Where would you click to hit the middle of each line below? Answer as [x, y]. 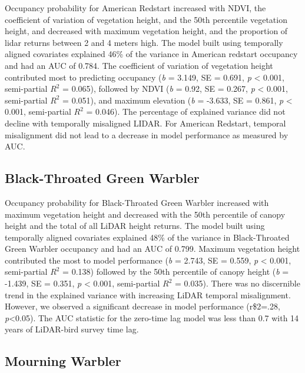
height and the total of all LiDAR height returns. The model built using [135, 226]
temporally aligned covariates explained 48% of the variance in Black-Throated [147, 237]
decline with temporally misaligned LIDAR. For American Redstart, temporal [145, 123]
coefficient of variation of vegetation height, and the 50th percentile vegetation [146, 19]
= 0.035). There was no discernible [238, 283]
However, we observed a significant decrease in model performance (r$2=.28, [142, 306]
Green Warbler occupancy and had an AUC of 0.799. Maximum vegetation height [152, 249]
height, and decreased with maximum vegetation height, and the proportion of [146, 31]
